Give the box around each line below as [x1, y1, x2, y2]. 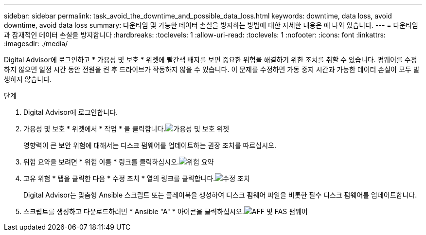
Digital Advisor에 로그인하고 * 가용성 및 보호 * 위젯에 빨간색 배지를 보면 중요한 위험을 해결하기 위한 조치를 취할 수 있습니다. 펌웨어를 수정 [4, 55, 417, 64]
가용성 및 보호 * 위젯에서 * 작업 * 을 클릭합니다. [23, 125, 166, 133]
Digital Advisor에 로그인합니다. [23, 108, 118, 116]
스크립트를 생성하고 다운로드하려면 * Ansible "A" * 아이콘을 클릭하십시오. [23, 207, 244, 216]
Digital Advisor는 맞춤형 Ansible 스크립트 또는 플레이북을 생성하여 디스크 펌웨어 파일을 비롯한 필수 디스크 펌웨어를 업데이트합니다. [23, 191, 417, 199]
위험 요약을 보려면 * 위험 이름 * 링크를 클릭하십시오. [23, 158, 179, 166]
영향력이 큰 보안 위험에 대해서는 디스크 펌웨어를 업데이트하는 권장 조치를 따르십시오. [23, 141, 276, 149]
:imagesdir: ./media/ [4, 39, 68, 48]
